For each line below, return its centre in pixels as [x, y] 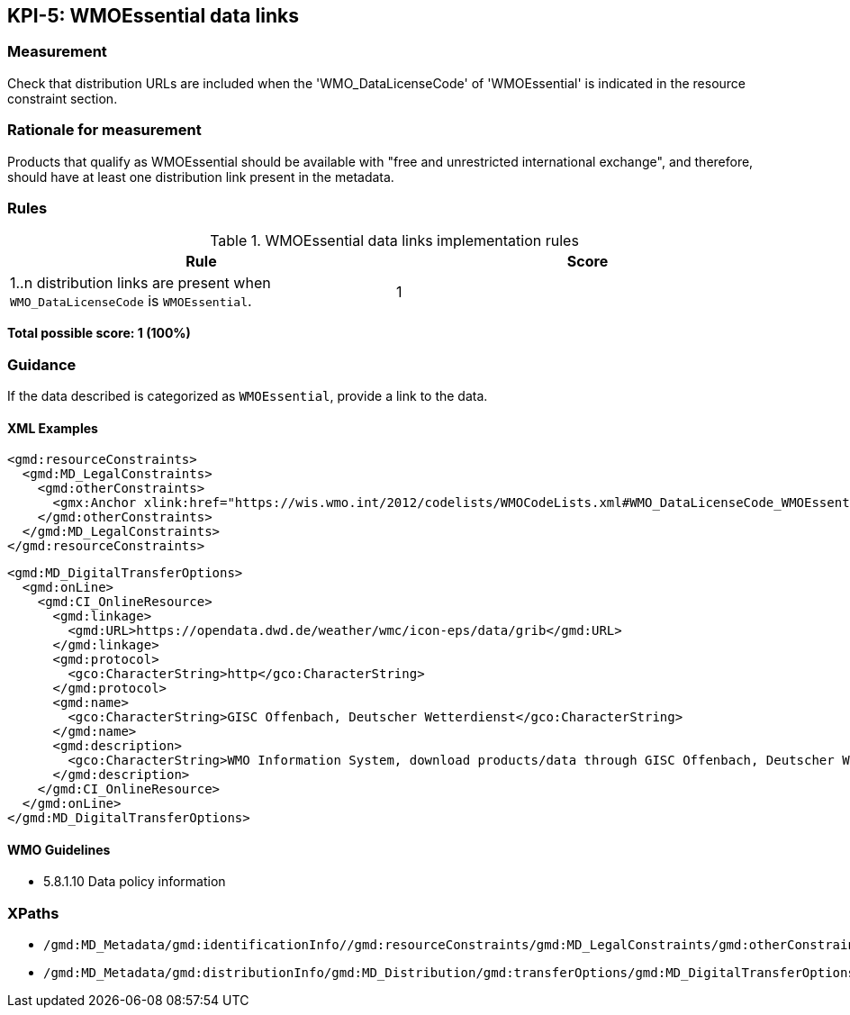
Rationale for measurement [104, 130]
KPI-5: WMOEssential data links [153, 16]
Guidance [42, 364]
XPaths [33, 913]
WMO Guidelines [59, 849]
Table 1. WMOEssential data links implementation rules [394, 241]
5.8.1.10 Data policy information [135, 882]
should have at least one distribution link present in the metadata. [201, 177]
